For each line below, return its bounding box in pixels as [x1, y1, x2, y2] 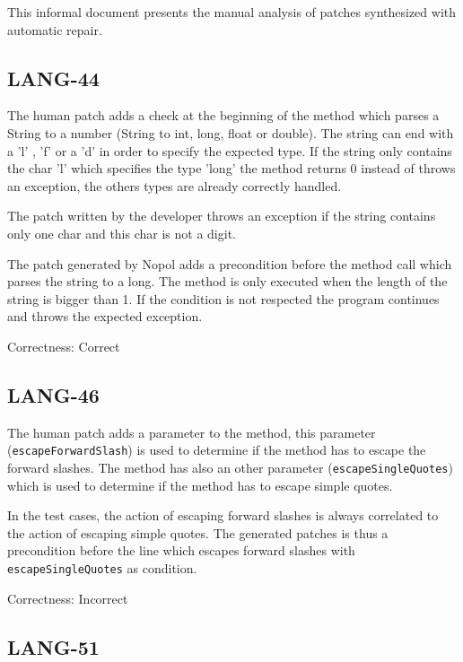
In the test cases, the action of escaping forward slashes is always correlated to [7, 506, 439, 525]
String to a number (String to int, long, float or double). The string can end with [7, 123, 454, 142]
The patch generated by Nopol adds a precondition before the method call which [7, 254, 452, 273]
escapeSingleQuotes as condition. [7, 559, 197, 577]
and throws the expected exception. [7, 307, 203, 326]
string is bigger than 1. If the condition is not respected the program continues [7, 289, 440, 308]
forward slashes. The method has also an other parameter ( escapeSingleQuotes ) [7, 457, 453, 476]
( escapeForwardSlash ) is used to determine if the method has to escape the [7, 440, 426, 459]
